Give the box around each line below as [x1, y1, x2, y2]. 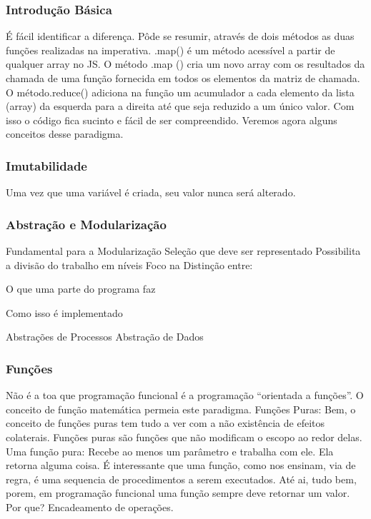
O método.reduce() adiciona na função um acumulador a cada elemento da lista [6, 84, 355, 99]
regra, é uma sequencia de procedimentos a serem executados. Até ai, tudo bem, [6, 471, 357, 486]
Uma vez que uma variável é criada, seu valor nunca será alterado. [6, 185, 296, 200]
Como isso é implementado [6, 305, 123, 320]
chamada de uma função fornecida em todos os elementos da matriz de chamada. [6, 71, 360, 85]
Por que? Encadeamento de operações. [6, 499, 174, 514]
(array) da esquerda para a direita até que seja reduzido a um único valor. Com [6, 99, 355, 114]
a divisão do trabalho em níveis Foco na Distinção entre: [6, 257, 253, 272]
